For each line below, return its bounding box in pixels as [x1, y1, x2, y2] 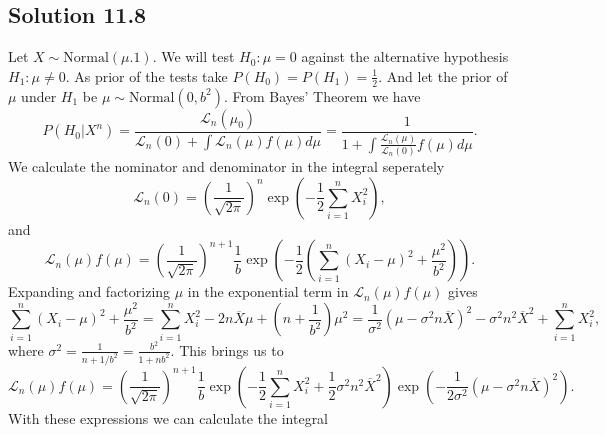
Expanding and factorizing [8, 281, 171, 302]
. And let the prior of [378, 65, 508, 86]
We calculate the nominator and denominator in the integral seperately [8, 156, 445, 177]
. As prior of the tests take [65, 65, 228, 86]
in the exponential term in [187, 281, 349, 302]
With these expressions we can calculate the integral [8, 407, 329, 428]
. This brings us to [170, 339, 284, 360]
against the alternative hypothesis [301, 46, 509, 67]
